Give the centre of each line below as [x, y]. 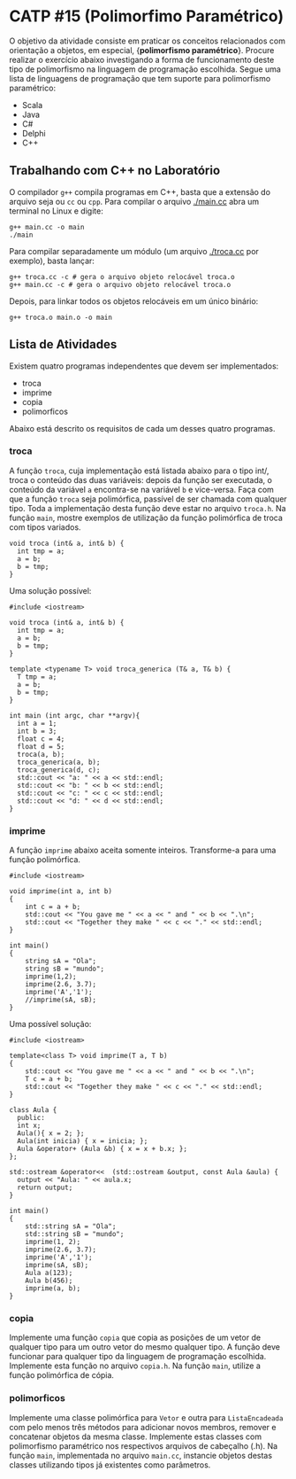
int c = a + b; [53, 907]
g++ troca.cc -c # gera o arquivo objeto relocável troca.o [122, 276]
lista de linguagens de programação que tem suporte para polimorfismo [140, 78]
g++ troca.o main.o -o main [61, 317]
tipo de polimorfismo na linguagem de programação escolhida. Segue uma [145, 69]
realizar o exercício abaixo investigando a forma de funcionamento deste [142, 59]
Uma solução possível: [50, 590]
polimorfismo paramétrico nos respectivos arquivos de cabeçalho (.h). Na [144, 1445]
